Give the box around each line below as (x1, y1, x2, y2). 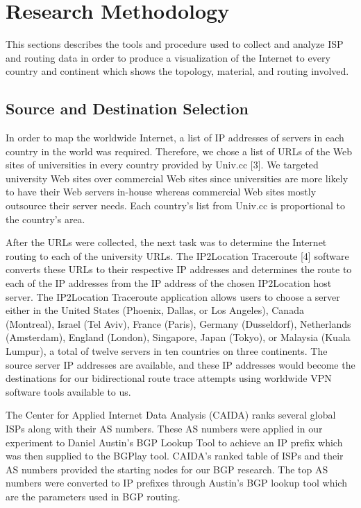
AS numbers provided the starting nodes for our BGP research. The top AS (6, 462, 328, 476)
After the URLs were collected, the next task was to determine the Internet (6, 235, 327, 249)
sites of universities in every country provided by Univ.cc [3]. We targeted (6, 157, 319, 172)
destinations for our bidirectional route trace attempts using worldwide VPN (6, 371, 332, 385)
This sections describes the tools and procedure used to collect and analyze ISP (6, 37, 344, 51)
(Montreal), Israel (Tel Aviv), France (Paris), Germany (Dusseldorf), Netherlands (6, 316, 351, 331)
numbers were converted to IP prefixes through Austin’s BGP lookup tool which (6, 475, 347, 490)
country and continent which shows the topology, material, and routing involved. (6, 64, 349, 78)
